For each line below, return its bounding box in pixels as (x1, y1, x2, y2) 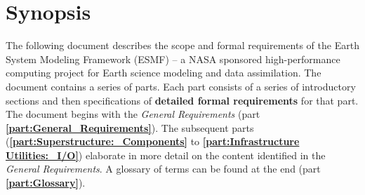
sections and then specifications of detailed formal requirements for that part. (6, 93, 359, 107)
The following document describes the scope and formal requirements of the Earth (6, 38, 359, 53)
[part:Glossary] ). (6, 175, 86, 190)
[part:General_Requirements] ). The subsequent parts (6, 120, 254, 135)
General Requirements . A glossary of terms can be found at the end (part (6, 161, 321, 176)
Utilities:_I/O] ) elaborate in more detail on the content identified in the (6, 147, 326, 162)
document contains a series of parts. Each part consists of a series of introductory (6, 79, 356, 93)
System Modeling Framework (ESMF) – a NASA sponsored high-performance (6, 51, 340, 66)
